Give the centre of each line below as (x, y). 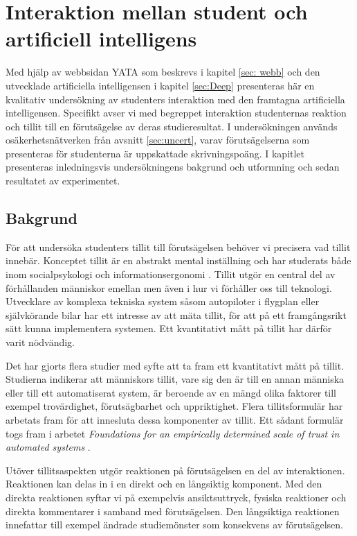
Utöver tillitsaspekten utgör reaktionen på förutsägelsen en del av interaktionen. (175, 470)
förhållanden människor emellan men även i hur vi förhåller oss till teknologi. (169, 287)
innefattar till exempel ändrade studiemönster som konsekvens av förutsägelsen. (174, 525)
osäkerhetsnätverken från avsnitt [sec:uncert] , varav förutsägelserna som (158, 140)
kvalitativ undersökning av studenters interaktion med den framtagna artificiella (175, 99)
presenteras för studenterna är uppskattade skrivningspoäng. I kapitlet (155, 153)
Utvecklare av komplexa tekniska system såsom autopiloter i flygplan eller (163, 301)
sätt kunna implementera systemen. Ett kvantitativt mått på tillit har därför (169, 328)
